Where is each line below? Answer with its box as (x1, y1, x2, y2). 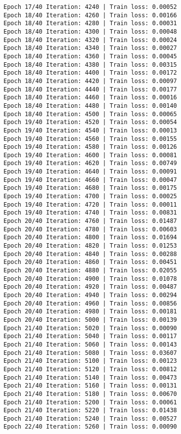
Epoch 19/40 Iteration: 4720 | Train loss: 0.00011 (3, 201, 177, 208)
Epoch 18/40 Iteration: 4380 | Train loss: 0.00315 (3, 61, 177, 68)
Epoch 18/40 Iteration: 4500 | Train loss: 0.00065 (3, 110, 177, 118)
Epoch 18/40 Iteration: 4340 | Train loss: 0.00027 (3, 44, 177, 52)
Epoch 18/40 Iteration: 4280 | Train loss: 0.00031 (3, 20, 177, 27)
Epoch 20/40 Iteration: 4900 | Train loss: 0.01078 (3, 275, 177, 282)
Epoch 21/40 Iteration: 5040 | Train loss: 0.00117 (3, 333, 177, 340)
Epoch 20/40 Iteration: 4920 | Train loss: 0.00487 (3, 283, 177, 291)
